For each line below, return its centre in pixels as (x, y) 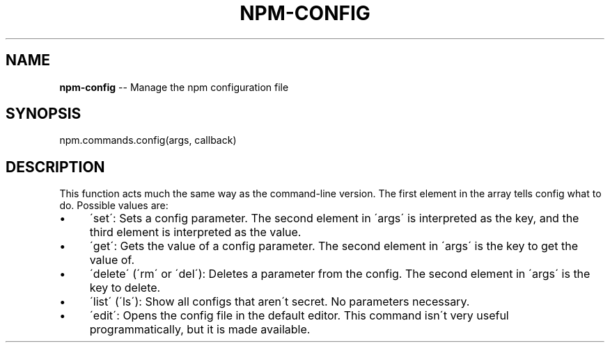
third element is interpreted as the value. (195, 232)
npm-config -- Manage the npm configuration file (174, 87)
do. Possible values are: (114, 206)
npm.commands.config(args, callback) (148, 140)
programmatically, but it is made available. (200, 330)
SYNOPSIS (44, 114)
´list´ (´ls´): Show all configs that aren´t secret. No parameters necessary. (280, 302)
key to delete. (125, 288)
